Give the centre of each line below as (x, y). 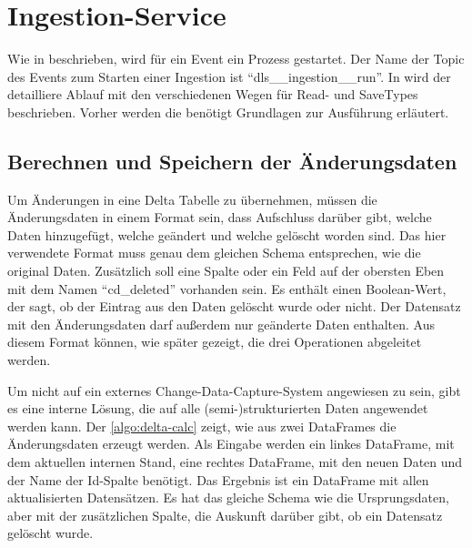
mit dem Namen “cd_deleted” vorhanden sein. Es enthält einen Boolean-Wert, (227, 288)
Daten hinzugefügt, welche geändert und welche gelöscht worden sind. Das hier (227, 234)
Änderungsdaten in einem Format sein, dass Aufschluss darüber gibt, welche (220, 217)
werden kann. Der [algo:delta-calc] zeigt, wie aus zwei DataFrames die (202, 426)
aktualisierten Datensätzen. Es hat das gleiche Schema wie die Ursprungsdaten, (228, 497)
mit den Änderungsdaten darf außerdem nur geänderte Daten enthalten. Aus (221, 324)
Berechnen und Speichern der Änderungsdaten (232, 161)
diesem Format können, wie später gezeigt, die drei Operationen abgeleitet (215, 342)
